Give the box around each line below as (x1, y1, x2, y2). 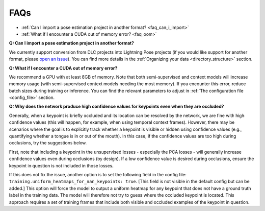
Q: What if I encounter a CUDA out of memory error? (9, 65, 118, 71)
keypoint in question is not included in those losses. (9, 163, 114, 168)
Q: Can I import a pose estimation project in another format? (9, 40, 134, 46)
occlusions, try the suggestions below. (9, 140, 87, 146)
